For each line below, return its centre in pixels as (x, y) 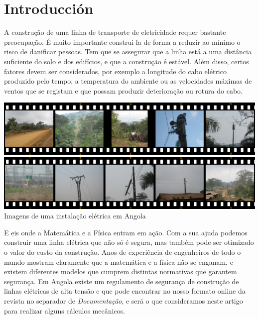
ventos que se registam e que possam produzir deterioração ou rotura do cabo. (123, 90)
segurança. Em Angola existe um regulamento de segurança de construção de (122, 281)
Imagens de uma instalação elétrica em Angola (75, 216)
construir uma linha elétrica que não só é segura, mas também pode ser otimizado (129, 242)
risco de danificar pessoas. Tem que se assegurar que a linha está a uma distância (128, 52)
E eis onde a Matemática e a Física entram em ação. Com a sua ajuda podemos (126, 232)
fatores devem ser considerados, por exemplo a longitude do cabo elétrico (115, 71)
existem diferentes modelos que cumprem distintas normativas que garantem (121, 271)
